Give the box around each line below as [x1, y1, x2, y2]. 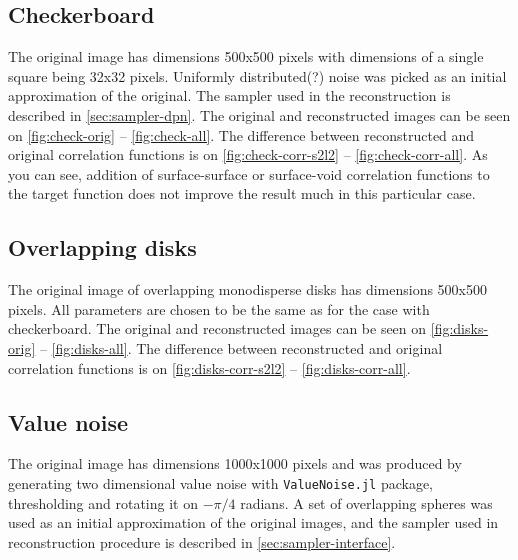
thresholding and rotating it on [8, 492, 198, 513]
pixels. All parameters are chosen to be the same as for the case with [8, 298, 430, 319]
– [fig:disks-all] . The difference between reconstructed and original [39, 337, 443, 358]
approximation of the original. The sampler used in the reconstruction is [8, 85, 451, 106]
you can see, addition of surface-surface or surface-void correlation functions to [8, 163, 490, 184]
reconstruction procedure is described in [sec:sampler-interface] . [8, 531, 396, 552]
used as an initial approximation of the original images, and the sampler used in [8, 512, 499, 533]
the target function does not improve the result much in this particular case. [8, 183, 476, 204]
